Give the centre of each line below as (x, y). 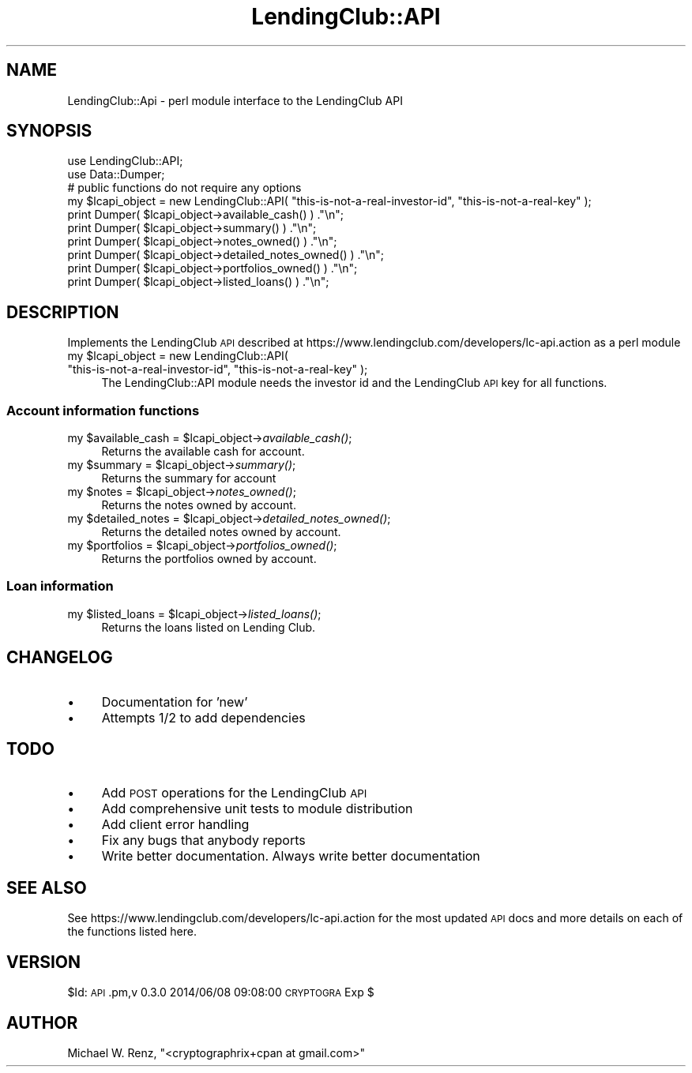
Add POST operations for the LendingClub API (234, 793)
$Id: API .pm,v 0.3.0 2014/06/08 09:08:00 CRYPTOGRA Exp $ (221, 992)
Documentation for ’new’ (175, 702)
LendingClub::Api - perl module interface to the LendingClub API (235, 100)
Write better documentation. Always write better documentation (291, 856)
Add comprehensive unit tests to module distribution (257, 809)
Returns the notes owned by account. (199, 505)
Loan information (60, 586)
